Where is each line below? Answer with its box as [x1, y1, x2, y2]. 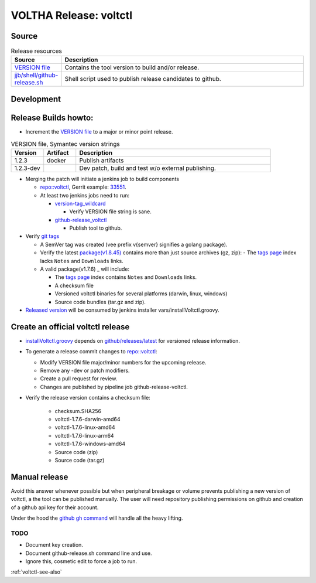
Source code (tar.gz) [54, 456, 105, 463]
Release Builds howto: [11, 112, 94, 122]
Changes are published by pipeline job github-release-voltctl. [40, 383, 188, 390]
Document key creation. [25, 541, 83, 548]
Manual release [11, 472, 68, 482]
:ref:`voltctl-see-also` [11, 568, 63, 575]
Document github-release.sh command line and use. [25, 550, 152, 557]
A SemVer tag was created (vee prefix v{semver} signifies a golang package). [40, 241, 228, 248]
